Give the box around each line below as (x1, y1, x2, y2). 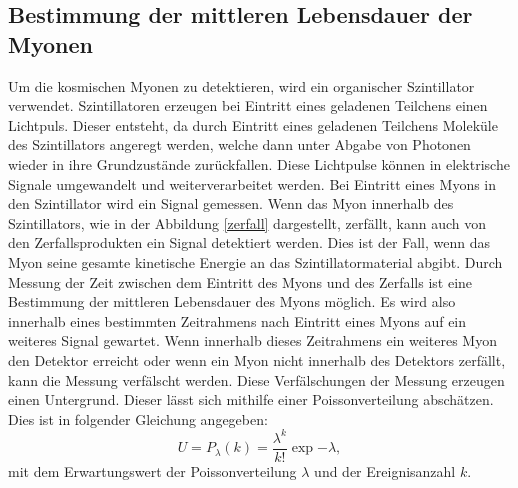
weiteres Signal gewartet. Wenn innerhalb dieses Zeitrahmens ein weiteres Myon (8, 330, 497, 351)
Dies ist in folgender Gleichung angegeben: (8, 408, 268, 429)
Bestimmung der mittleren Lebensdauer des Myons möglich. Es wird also (8, 291, 456, 312)
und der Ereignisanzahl (314, 460, 456, 481)
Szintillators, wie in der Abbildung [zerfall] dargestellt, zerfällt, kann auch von (8, 212, 486, 233)
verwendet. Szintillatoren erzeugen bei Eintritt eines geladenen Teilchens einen (8, 95, 488, 116)
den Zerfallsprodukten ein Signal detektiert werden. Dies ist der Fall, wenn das (8, 232, 490, 253)
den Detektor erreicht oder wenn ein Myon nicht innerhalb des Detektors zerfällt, (8, 349, 506, 370)
